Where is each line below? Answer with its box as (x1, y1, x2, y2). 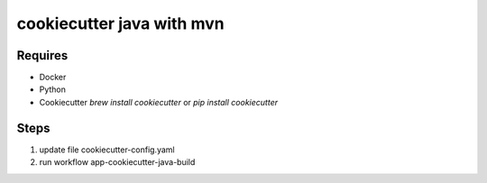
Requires (16, 48, 69, 63)
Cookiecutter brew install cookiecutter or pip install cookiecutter (39, 96, 279, 107)
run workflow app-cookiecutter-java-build (39, 157, 196, 168)
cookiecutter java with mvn (16, 14, 225, 33)
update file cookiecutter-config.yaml (39, 144, 175, 155)
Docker (39, 72, 67, 83)
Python (39, 84, 67, 95)
